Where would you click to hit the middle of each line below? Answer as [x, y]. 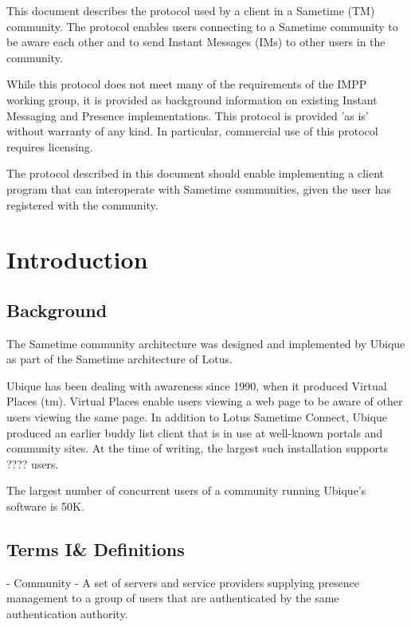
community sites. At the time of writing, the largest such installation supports [197, 448]
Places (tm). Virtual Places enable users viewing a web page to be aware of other [205, 401]
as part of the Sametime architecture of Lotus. [119, 359]
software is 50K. [45, 506]
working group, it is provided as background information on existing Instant [192, 99]
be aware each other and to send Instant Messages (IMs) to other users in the [196, 42]
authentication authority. [67, 614]
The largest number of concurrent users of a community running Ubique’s [186, 490]
